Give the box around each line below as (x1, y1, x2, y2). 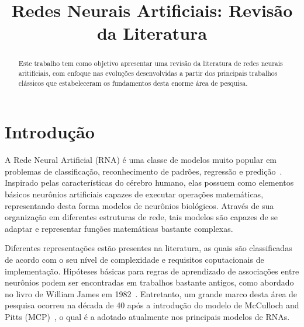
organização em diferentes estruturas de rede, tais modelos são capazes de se (5, 211, 278, 223)
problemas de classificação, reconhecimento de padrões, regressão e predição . (5, 165, 282, 177)
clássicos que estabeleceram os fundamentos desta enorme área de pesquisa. (18, 78, 248, 88)
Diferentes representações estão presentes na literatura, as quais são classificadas (5, 242, 292, 254)
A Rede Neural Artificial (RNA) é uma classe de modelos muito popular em (5, 154, 277, 166)
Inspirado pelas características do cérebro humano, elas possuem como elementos (5, 176, 294, 189)
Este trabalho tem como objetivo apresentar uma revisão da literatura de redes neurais (18, 58, 283, 68)
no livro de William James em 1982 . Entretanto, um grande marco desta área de (5, 287, 298, 300)
